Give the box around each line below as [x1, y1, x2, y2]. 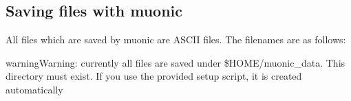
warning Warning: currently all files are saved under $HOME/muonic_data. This [6, 55, 345, 69]
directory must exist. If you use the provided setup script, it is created [6, 69, 302, 83]
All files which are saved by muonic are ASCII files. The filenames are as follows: [6, 32, 346, 47]
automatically [6, 82, 63, 96]
